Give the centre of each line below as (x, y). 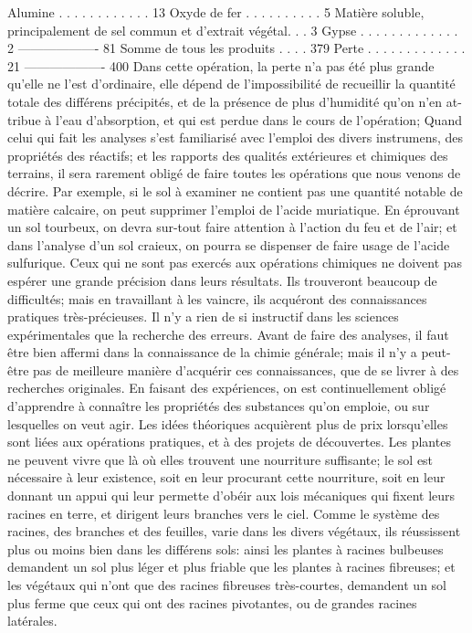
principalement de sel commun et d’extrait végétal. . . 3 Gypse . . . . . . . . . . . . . (233, 30)
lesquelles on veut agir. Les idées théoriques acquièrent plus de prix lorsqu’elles (228, 423)
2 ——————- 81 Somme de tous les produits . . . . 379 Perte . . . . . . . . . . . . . (236, 48)
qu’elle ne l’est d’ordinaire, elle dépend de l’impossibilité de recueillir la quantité (231, 84)
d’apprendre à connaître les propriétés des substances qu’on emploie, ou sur (219, 406)
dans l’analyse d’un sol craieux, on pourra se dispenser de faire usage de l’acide (229, 244)
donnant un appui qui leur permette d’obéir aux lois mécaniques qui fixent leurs (231, 496)
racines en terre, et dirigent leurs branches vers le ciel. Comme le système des (224, 513)
